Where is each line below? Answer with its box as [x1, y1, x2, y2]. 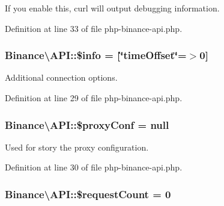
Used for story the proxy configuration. [5, 140, 149, 153]
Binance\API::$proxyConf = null [5, 117, 169, 132]
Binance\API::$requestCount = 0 [5, 186, 171, 201]
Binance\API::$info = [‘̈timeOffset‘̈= [5, 48, 187, 63]
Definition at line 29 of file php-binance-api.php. [5, 92, 183, 104]
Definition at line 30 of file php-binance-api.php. [5, 161, 183, 173]
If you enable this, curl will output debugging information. [5, 2, 220, 14]
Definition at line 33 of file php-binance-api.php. [5, 22, 183, 34]
